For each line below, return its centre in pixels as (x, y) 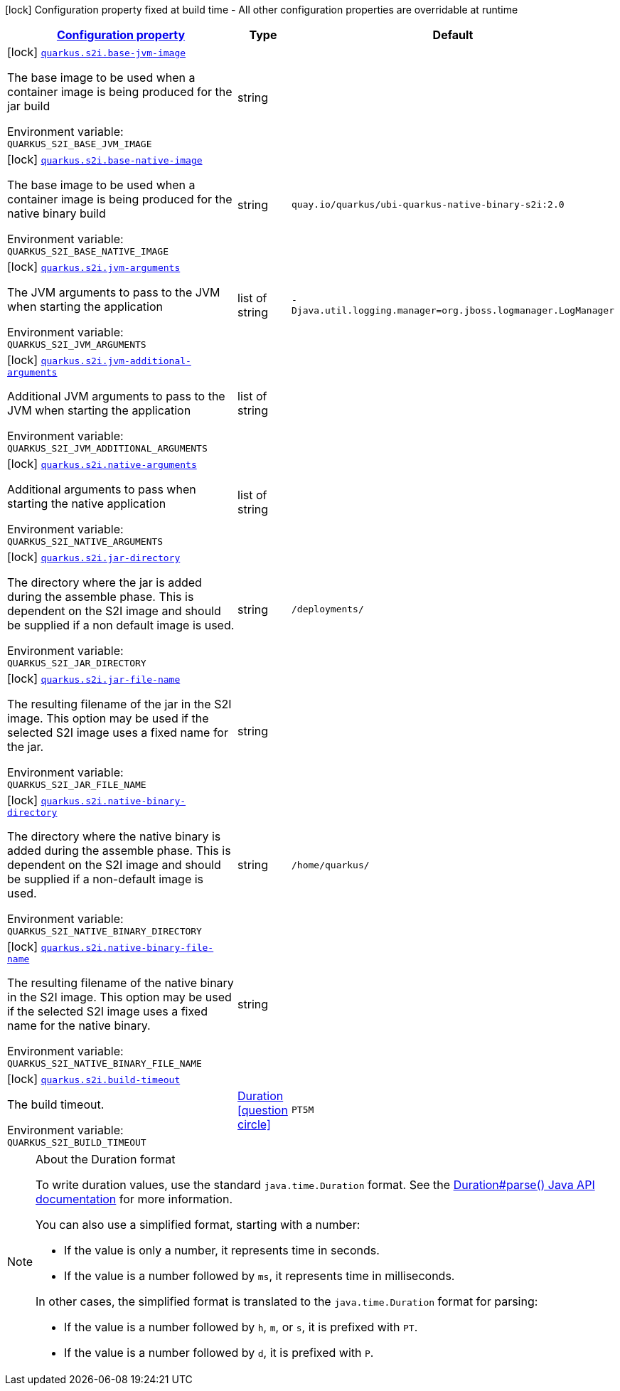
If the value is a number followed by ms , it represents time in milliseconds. (260, 1276)
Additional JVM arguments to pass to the (116, 396)
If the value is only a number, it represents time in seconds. (222, 1250)
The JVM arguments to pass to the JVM (114, 292)
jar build (29, 106)
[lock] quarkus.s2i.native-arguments (102, 464)
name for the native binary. (79, 1025)
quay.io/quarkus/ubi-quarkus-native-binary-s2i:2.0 (428, 204)
